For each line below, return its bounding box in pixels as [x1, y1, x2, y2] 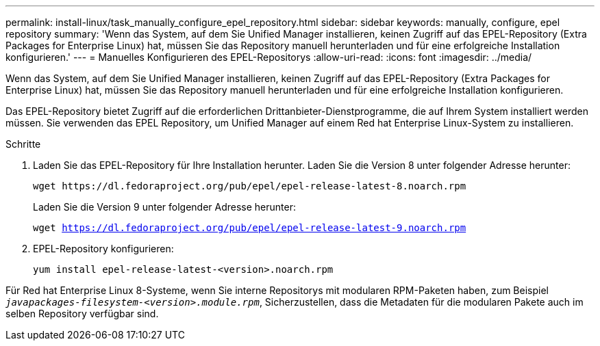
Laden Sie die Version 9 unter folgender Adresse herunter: [33, 201, 297, 213]
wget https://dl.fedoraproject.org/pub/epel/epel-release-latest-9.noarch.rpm [33, 222, 466, 233]
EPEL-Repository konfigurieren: [33, 243, 174, 254]
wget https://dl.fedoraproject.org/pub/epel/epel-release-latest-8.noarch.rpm [33, 181, 466, 191]
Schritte [5, 138, 41, 150]
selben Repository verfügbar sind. [5, 308, 159, 319]
